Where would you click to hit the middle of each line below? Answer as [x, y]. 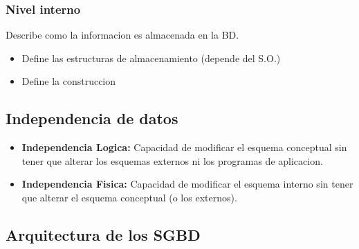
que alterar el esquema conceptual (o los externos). [129, 197]
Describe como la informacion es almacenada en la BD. [122, 35]
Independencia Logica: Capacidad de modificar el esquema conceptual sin [184, 147]
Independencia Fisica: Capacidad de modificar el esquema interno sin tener [187, 184]
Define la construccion [69, 81]
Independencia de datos [92, 118]
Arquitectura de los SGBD [103, 234]
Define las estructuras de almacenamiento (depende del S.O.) [151, 58]
